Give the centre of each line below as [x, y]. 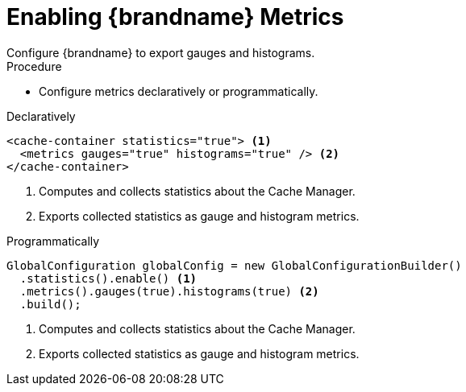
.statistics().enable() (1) [108, 278]
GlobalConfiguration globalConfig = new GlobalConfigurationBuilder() [234, 265]
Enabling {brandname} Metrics [175, 17]
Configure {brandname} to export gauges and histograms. [161, 52]
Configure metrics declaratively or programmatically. [179, 91]
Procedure [34, 66]
